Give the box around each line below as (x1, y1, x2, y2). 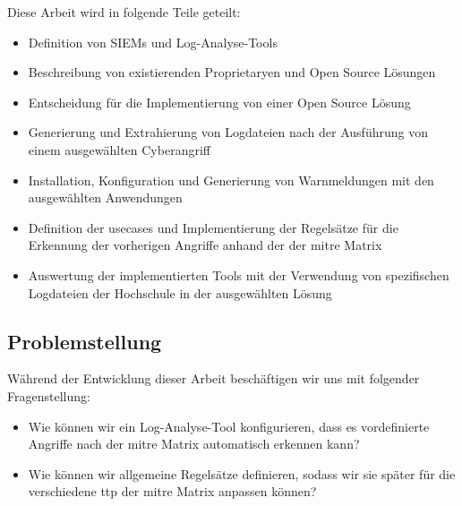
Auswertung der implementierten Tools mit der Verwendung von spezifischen (28, 265, 449, 284)
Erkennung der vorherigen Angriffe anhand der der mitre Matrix (28, 236, 382, 254)
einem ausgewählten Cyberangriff (28, 140, 210, 159)
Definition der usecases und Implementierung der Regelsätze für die (28, 218, 398, 236)
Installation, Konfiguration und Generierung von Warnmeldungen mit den (28, 170, 434, 189)
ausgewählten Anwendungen (28, 188, 183, 207)
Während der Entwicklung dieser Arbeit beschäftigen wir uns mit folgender (7, 369, 420, 388)
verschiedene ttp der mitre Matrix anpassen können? (28, 482, 317, 501)
